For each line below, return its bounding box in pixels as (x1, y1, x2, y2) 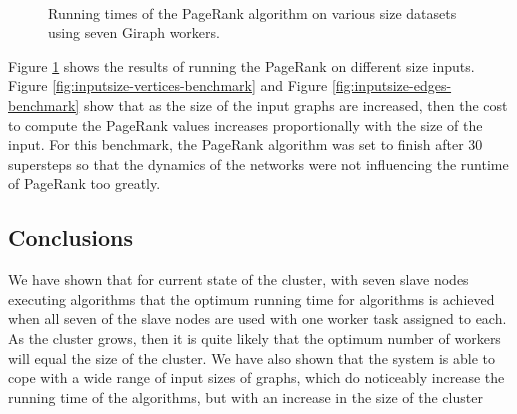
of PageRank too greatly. (8, 173, 161, 194)
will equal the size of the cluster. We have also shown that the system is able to (8, 347, 496, 368)
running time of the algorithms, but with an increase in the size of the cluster (8, 386, 483, 407)
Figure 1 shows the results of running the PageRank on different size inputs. (8, 55, 475, 76)
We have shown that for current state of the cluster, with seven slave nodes (8, 269, 469, 290)
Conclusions (8, 222, 134, 253)
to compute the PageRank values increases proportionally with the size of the (8, 114, 483, 135)
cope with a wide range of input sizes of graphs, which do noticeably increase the (8, 367, 505, 388)
